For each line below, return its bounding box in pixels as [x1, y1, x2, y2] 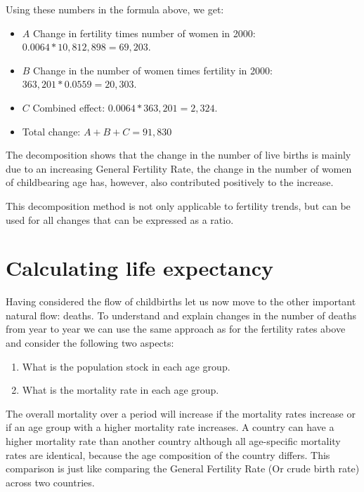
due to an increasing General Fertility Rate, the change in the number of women [6, 161, 352, 175]
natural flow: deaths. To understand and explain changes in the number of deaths [6, 307, 357, 322]
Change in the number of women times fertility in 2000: [33, 62, 273, 77]
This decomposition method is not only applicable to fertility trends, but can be [6, 198, 351, 213]
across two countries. [6, 474, 95, 489]
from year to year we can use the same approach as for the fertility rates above [6, 321, 346, 336]
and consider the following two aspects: [6, 335, 174, 350]
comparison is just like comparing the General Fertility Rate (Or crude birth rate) [6, 461, 360, 476]
